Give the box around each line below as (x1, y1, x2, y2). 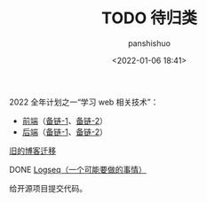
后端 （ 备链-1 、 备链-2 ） (21, 126, 108, 137)
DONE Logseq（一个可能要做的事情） (9, 164, 147, 175)
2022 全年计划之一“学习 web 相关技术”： (9, 97, 159, 107)
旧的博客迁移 (9, 145, 56, 156)
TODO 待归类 (101, 8, 197, 28)
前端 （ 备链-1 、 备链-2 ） (21, 115, 108, 126)
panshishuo (127, 37, 171, 49)
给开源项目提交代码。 (9, 183, 87, 193)
